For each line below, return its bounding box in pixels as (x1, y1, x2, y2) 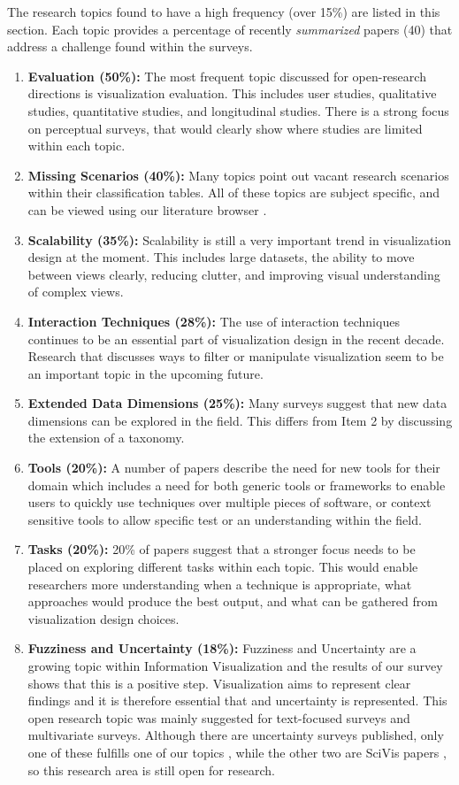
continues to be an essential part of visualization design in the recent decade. (27, 329, 445, 348)
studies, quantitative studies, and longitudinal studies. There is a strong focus (27, 101, 449, 119)
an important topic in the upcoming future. (27, 364, 264, 382)
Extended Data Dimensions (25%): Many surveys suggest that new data (27, 394, 448, 412)
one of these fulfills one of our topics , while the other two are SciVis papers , (27, 743, 447, 761)
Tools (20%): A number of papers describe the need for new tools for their (27, 458, 440, 477)
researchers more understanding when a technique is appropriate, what (27, 574, 412, 593)
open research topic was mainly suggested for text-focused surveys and (27, 708, 410, 727)
